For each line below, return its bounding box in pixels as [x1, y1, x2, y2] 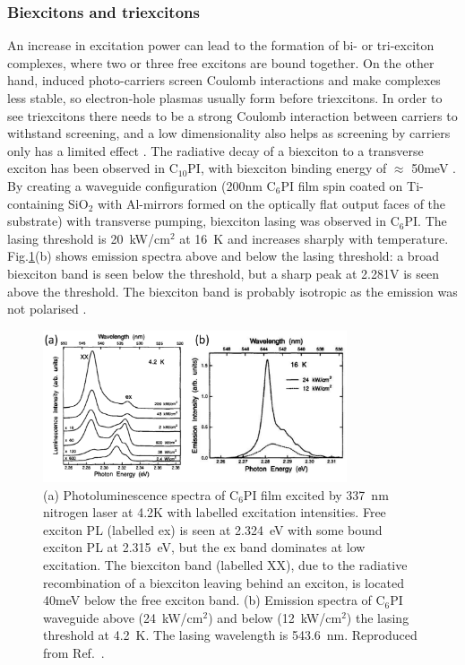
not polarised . [7, 299, 87, 318]
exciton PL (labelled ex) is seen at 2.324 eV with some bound [43, 520, 383, 539]
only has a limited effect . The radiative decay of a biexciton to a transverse [7, 141, 424, 160]
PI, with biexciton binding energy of [187, 159, 387, 177]
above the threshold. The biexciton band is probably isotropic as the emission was [7, 281, 458, 300]
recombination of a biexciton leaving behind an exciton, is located [43, 573, 405, 592]
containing [7, 194, 65, 212]
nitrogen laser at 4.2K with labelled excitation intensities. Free [43, 503, 386, 522]
